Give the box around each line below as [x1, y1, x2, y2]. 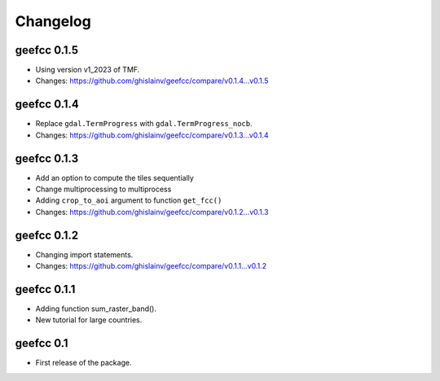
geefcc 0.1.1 [15, 282, 76, 296]
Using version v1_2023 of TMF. [35, 65, 140, 75]
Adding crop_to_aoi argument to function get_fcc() [35, 195, 222, 205]
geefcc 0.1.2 [15, 228, 79, 242]
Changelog [15, 12, 91, 30]
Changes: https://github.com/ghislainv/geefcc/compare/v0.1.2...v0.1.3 [35, 207, 269, 217]
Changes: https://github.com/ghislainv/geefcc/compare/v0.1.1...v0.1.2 [35, 261, 267, 271]
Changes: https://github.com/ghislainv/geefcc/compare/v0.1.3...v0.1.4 [35, 130, 269, 140]
